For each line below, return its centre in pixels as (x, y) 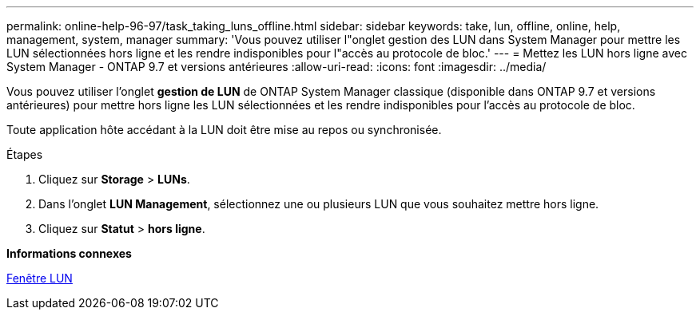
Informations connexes (69, 253)
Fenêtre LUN (40, 278)
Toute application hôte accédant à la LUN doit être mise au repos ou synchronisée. (224, 130)
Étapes (25, 154)
